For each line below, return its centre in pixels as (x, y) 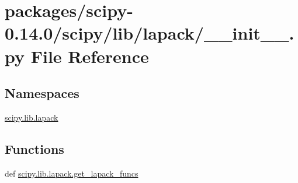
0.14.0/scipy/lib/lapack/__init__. (150, 33)
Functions (34, 148)
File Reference (90, 56)
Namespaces (42, 93)
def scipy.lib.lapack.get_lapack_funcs (72, 173)
